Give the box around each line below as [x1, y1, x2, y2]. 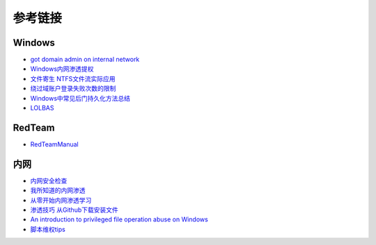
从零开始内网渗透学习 [30, 196, 92, 204]
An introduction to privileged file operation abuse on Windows [30, 215, 208, 223]
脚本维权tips [30, 225, 65, 233]
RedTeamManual [30, 140, 79, 149]
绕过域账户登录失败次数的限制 [30, 84, 116, 93]
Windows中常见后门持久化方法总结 [30, 94, 131, 102]
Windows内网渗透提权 [30, 65, 94, 73]
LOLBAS [30, 104, 54, 112]
